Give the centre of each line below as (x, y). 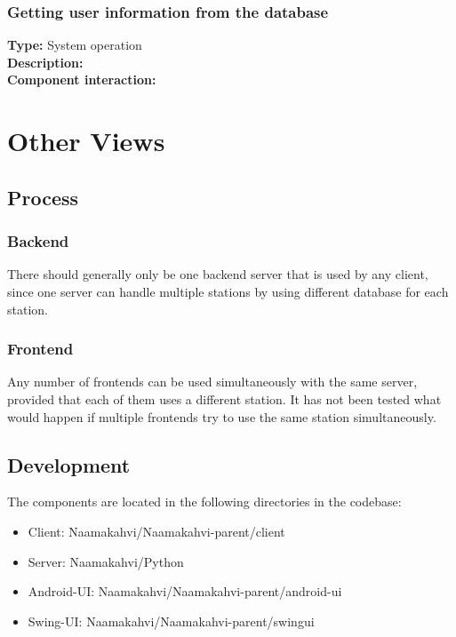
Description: (45, 62)
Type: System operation (75, 45)
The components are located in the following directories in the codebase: (204, 502)
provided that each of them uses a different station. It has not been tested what (224, 398)
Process (43, 197)
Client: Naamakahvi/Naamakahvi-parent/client (156, 531)
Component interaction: (82, 80)
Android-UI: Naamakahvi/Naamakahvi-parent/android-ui (185, 591)
